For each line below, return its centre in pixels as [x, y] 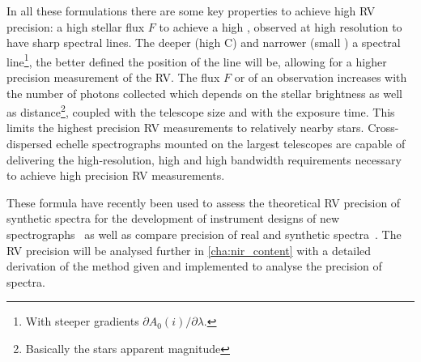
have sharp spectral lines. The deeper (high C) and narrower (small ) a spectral [204, 43]
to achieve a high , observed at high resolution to [281, 26]
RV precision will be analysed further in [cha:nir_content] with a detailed [189, 250]
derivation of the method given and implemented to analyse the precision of [194, 266]
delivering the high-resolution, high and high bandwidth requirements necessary [204, 159]
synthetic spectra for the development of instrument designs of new [173, 218]
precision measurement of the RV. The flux [113, 77]
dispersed [30, 144]
